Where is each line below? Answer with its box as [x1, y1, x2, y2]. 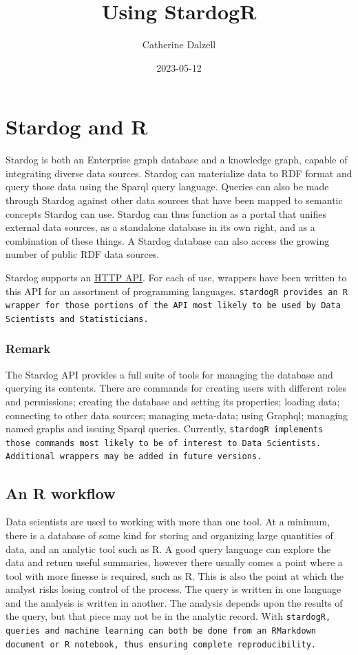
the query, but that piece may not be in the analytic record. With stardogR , [6, 609, 331, 623]
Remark [6, 340, 51, 357]
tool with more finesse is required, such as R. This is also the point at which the [6, 568, 344, 583]
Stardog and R [6, 112, 148, 141]
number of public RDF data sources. [6, 247, 160, 261]
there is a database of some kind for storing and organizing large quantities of [6, 527, 333, 542]
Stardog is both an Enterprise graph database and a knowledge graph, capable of [6, 152, 348, 167]
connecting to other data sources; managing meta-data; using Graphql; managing [6, 407, 348, 422]
